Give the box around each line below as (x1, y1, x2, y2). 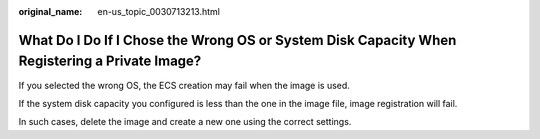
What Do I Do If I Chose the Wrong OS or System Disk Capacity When (18, 31, 457, 49)
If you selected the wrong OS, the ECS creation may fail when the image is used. (18, 79, 350, 91)
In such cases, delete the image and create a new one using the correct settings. (18, 116, 352, 128)
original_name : (18, 6, 83, 17)
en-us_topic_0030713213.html (97, 6, 220, 17)
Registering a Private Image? (18, 53, 202, 70)
